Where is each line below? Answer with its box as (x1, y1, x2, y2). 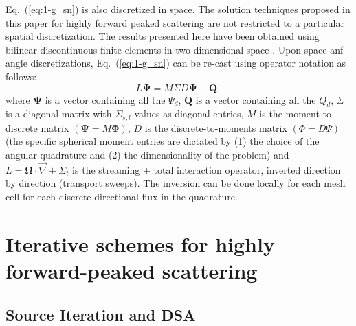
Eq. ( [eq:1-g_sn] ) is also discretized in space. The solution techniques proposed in (5, 2, 351, 16)
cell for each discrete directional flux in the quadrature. (5, 189, 238, 203)
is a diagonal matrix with (5, 106, 112, 121)
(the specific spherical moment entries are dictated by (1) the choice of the (5, 134, 320, 148)
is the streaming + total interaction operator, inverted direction (72, 162, 341, 176)
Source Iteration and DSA (5, 303, 196, 325)
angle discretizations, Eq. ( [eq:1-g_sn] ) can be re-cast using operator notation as (5, 56, 346, 70)
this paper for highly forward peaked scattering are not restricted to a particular (5, 15, 344, 30)
